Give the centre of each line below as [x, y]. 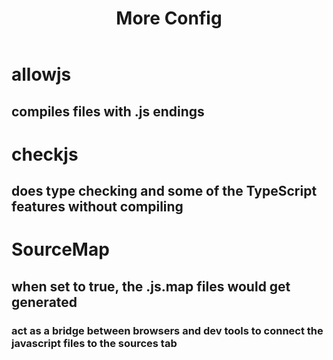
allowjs [41, 74]
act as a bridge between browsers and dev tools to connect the [167, 330]
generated [44, 302]
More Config [169, 18]
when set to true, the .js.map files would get [151, 286]
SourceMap [60, 249]
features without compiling [97, 207]
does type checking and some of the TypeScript [164, 191]
